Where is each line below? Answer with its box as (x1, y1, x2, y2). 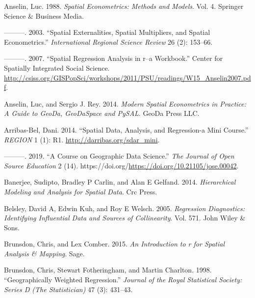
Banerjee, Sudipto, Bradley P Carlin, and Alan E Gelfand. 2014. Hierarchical (4, 177, 236, 187)
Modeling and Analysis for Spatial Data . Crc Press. (4, 186, 157, 196)
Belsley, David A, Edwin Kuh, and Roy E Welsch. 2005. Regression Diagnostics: (4, 203, 245, 213)
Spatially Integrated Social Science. (4, 62, 110, 73)
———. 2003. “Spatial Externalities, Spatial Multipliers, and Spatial (4, 27, 210, 37)
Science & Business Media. (4, 10, 84, 21)
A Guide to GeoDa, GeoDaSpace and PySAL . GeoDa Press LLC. (4, 108, 200, 118)
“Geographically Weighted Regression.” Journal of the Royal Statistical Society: (4, 274, 242, 285)
